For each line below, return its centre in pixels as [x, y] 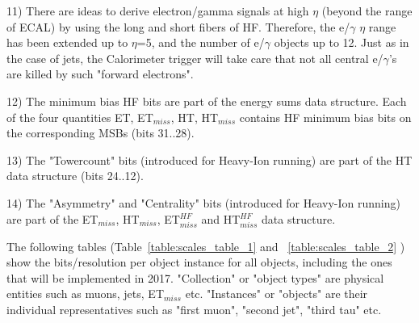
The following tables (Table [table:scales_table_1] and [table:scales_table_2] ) [206, 246]
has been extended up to [67, 42]
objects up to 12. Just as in [341, 42]
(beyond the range [367, 10]
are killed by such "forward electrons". [100, 74]
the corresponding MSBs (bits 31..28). [101, 133]
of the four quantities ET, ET [80, 117]
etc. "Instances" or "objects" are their [277, 294]
